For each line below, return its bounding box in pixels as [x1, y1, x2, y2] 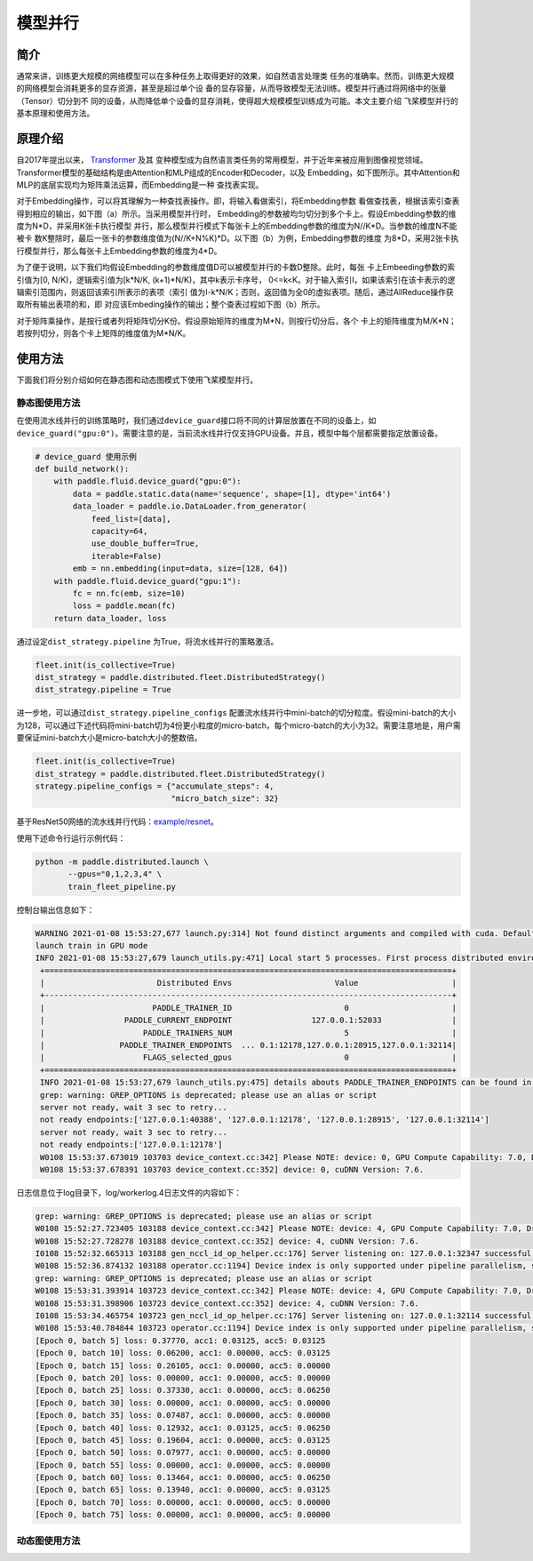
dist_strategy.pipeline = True [35, 684, 172, 695]
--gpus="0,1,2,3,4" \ [68, 869, 163, 879]
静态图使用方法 [16, 396, 81, 409]
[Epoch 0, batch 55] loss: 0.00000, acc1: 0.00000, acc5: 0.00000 [35, 1460, 330, 1470]
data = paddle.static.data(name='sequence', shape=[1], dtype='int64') [72, 489, 392, 499]
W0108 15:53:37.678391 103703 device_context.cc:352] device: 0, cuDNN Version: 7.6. [40, 1165, 425, 1174]
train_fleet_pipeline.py [68, 881, 177, 892]
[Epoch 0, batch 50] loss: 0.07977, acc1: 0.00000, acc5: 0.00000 [35, 1447, 330, 1458]
